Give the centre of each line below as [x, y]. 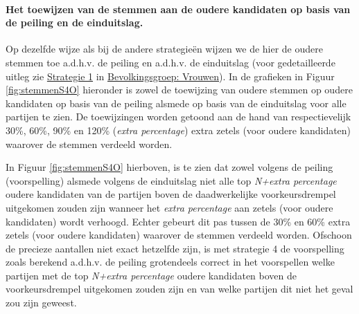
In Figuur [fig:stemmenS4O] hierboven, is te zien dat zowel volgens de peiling [169, 167]
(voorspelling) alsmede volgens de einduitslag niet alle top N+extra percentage [171, 180]
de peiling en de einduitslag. [75, 22]
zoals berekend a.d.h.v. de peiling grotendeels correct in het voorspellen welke [170, 262]
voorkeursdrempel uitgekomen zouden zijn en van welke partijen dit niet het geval [179, 289]
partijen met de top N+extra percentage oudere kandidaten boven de [151, 275]
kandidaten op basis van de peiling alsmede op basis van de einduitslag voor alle [176, 103]
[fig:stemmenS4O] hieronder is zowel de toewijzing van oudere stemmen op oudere [179, 90]
